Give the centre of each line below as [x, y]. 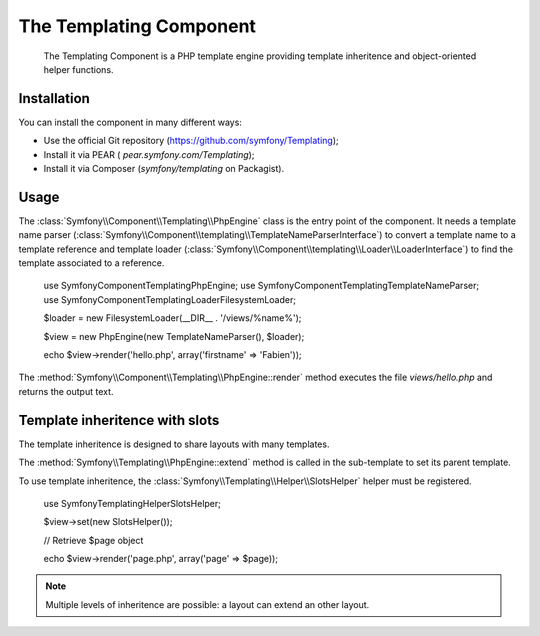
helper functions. [78, 69]
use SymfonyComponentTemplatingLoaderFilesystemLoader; [170, 299]
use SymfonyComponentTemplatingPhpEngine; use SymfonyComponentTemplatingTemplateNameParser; [261, 286]
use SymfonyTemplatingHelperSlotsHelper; [132, 503]
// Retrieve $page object [93, 540]
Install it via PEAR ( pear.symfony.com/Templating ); [149, 154]
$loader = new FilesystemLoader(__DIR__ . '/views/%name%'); [172, 318]
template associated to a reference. [91, 263]
